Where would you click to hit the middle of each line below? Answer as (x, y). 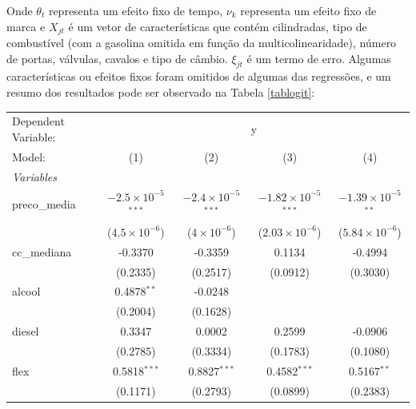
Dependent (38, 121)
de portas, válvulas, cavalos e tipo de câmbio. (117, 58)
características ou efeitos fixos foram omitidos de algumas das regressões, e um (199, 76)
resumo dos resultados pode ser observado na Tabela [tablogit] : (161, 92)
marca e (26, 26)
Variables (35, 176)
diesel (26, 331)
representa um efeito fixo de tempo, (136, 10)
